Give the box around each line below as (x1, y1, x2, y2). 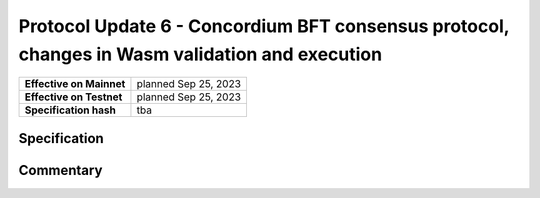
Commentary (18, 161, 103, 179)
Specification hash (24, 103, 117, 117)
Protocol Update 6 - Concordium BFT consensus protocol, (18, 15, 510, 37)
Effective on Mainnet (24, 77, 126, 91)
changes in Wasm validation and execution (18, 43, 383, 65)
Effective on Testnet (24, 90, 123, 104)
